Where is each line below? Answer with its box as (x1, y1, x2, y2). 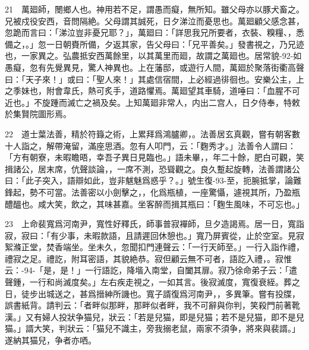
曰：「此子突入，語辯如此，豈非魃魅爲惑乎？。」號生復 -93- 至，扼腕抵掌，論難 (5, 174, 302, 187)
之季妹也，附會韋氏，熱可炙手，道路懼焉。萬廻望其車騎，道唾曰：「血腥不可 (5, 84, 300, 97)
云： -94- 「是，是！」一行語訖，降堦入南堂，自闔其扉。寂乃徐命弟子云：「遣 (5, 264, 298, 276)
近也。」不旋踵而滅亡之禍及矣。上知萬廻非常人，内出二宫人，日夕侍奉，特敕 (5, 96, 300, 108)
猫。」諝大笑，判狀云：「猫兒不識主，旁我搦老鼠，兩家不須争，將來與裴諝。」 (5, 322, 300, 335)
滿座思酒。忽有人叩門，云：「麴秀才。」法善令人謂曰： (87, 139, 296, 152)
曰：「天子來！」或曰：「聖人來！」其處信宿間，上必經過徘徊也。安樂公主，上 (5, 72, 304, 85)
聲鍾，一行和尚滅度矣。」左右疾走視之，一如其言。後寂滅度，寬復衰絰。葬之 (5, 276, 300, 288)
